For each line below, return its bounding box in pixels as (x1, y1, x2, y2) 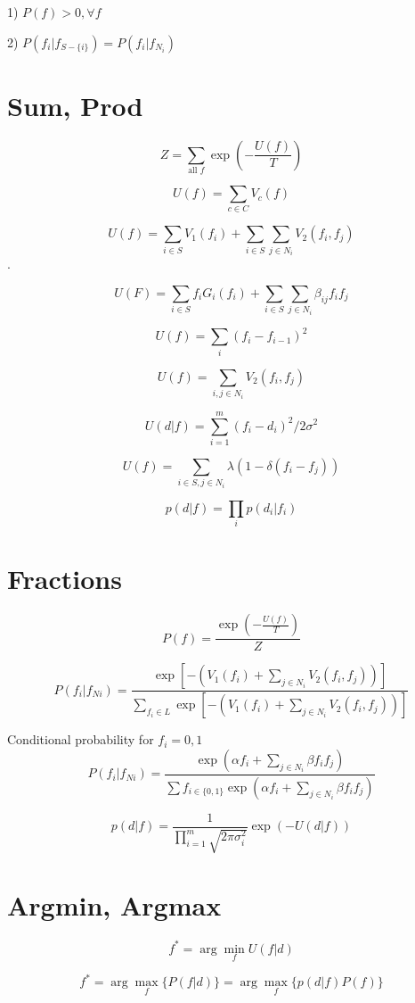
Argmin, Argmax (7, 887, 222, 924)
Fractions (7, 560, 122, 597)
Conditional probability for (7, 730, 154, 749)
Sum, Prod (7, 87, 143, 123)
